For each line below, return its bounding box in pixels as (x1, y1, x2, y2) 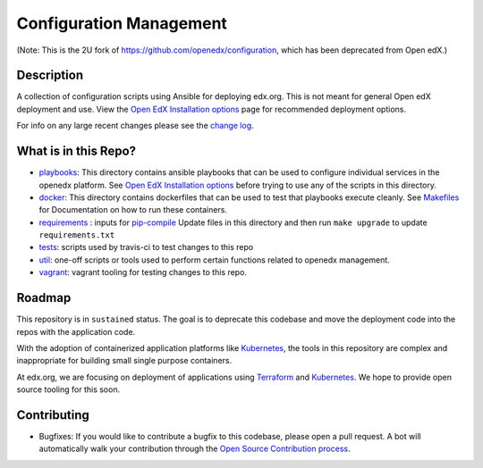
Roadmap (16, 290, 72, 305)
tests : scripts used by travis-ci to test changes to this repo (38, 242, 254, 253)
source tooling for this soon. (16, 384, 121, 395)
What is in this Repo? (16, 144, 137, 159)
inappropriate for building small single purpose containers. (16, 355, 233, 366)
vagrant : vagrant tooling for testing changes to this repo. (38, 267, 248, 278)
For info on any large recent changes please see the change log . (16, 121, 254, 131)
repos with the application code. (16, 326, 136, 337)
